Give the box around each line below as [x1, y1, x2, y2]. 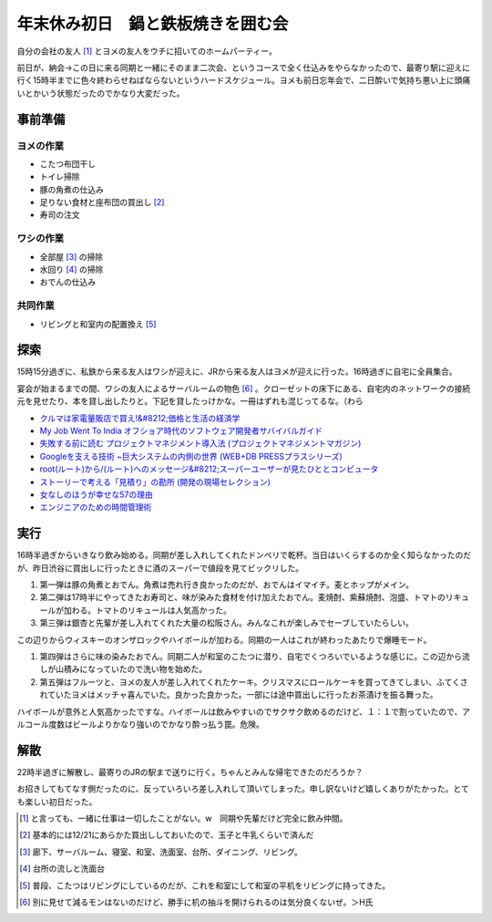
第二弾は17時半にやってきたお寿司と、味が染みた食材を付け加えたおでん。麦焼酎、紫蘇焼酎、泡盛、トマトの [39, 592, 446, 603]
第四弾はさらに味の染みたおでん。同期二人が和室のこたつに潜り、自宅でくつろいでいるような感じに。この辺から [39, 650, 463, 661]
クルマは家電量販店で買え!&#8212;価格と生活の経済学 [39, 412, 241, 423]
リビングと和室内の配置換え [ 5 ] [39, 318, 157, 329]
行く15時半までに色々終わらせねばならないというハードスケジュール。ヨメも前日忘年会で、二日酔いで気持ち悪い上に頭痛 [16, 75, 471, 86]
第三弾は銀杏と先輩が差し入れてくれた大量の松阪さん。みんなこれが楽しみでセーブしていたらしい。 [39, 617, 414, 628]
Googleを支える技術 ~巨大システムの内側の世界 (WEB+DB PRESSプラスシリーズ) [39, 451, 343, 461]
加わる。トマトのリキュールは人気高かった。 [63, 605, 231, 616]
